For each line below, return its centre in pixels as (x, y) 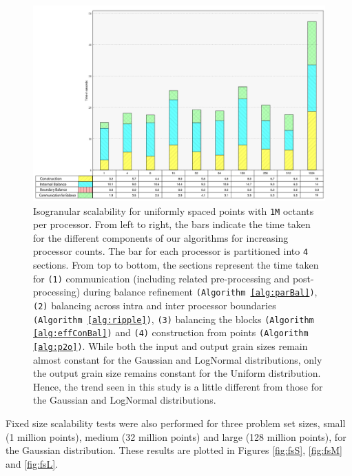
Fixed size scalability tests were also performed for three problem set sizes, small (176, 423)
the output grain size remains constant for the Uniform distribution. (177, 373)
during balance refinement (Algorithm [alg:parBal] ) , (200, 292)
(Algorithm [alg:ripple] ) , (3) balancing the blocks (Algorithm (174, 319)
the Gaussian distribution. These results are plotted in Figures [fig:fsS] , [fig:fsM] (174, 450)
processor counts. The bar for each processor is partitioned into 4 (171, 251)
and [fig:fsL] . (32, 463)
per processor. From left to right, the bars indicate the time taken (172, 224)
